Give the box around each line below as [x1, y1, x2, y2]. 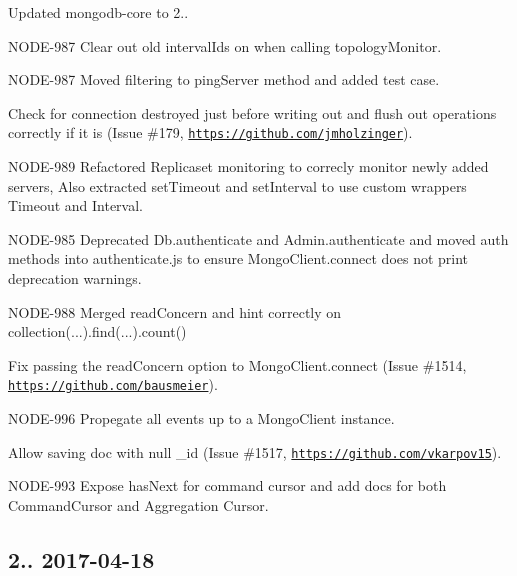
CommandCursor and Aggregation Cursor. [8, 494, 269, 515]
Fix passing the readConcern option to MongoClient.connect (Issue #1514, [8, 354, 467, 375]
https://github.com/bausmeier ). [8, 374, 218, 395]
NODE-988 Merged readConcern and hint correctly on [8, 301, 342, 322]
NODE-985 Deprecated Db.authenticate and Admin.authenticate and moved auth [8, 228, 509, 249]
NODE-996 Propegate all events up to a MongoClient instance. [8, 408, 395, 429]
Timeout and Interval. [8, 195, 143, 216]
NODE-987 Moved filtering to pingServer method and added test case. [8, 69, 440, 90]
